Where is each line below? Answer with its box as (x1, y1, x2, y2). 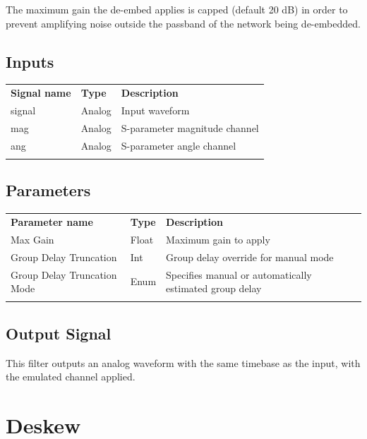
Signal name (11, 85, 71, 100)
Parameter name (11, 214, 93, 229)
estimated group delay (166, 281, 262, 296)
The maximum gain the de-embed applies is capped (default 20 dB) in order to (6, 2, 348, 16)
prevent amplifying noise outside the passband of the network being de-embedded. (6, 16, 361, 30)
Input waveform (121, 102, 190, 117)
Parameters (6, 179, 91, 201)
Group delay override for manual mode (166, 249, 334, 264)
